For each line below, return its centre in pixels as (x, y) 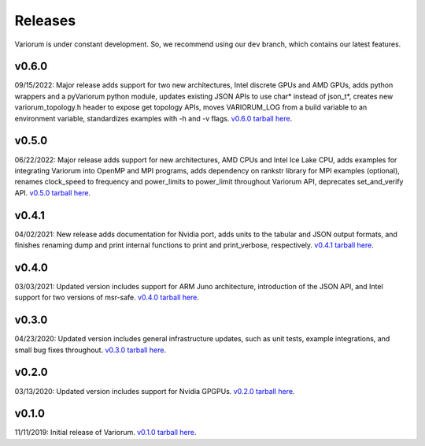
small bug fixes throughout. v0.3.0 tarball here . (91, 350)
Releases (45, 20)
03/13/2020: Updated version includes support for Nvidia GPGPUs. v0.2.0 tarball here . (155, 391)
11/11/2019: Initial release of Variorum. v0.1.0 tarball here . (105, 433)
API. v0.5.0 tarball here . (52, 192)
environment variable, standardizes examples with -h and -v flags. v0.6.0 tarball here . (153, 118)
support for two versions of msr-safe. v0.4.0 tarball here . (107, 297)
